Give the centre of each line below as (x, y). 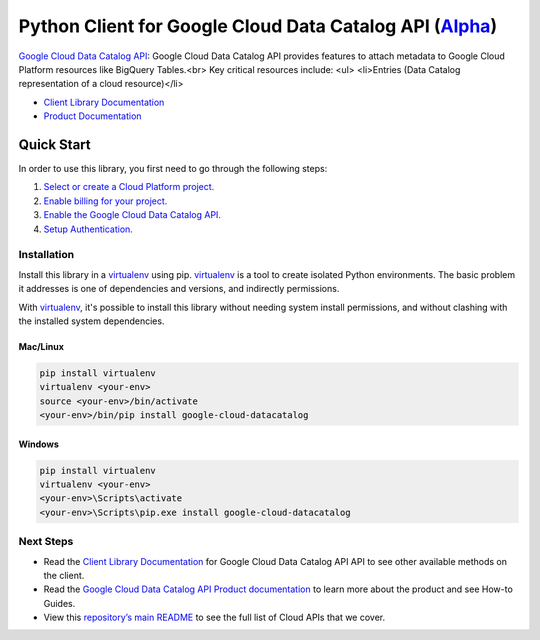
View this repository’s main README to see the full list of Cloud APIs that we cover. (214, 617)
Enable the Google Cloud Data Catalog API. (132, 215)
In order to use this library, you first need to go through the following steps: (173, 169)
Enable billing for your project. (105, 201)
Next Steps (46, 542)
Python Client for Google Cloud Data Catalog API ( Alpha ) (258, 26)
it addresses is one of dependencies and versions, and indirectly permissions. (179, 289)
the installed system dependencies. (91, 321)
